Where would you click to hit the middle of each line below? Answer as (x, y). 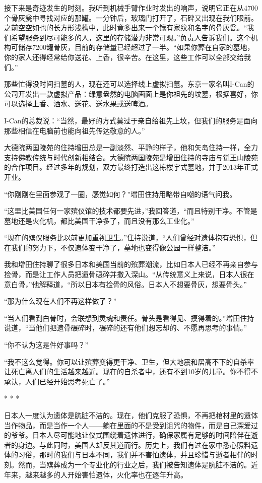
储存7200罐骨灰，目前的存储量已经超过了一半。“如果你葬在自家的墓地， (136, 47)
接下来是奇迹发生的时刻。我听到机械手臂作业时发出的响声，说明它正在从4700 (131, 8)
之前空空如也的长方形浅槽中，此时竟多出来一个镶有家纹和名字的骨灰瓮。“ (126, 27)
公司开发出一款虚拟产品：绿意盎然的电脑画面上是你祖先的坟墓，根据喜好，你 (131, 93)
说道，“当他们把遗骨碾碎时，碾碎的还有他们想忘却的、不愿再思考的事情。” (126, 328)
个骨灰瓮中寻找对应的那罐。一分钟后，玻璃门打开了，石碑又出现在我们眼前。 (131, 17)
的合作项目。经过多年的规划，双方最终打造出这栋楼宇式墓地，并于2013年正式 (131, 167)
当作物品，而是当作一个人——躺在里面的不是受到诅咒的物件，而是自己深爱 (127, 425)
